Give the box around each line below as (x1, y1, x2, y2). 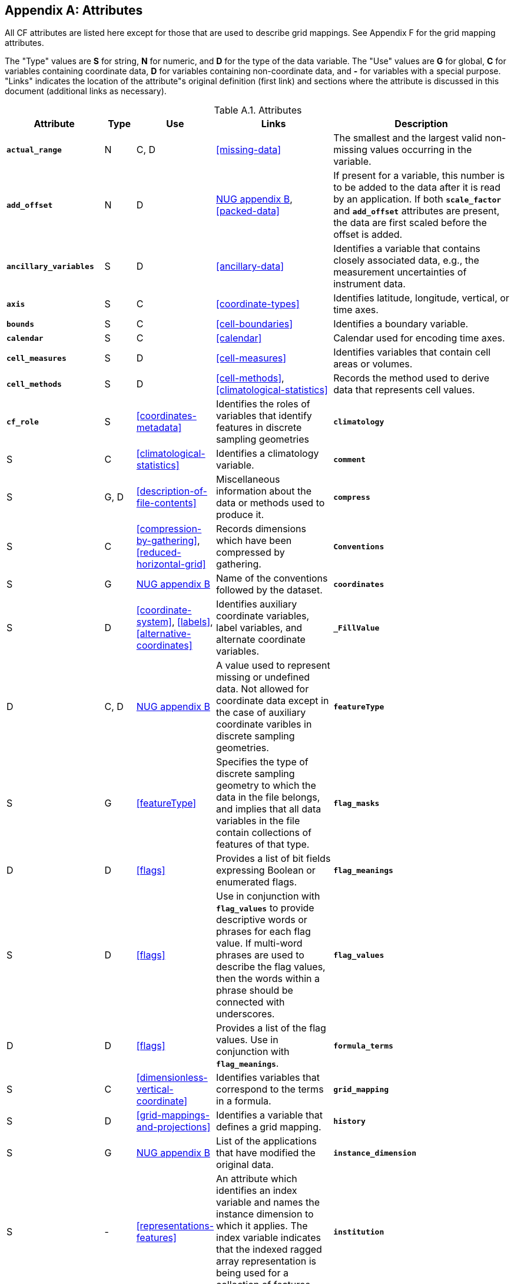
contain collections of (216, 827, 311, 839)
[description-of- (136, 485, 207, 497)
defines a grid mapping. (216, 1121, 321, 1133)
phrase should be (216, 984, 293, 997)
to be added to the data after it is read (333, 181, 501, 194)
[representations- (136, 1220, 214, 1232)
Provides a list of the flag (216, 1022, 326, 1034)
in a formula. (216, 1095, 271, 1107)
